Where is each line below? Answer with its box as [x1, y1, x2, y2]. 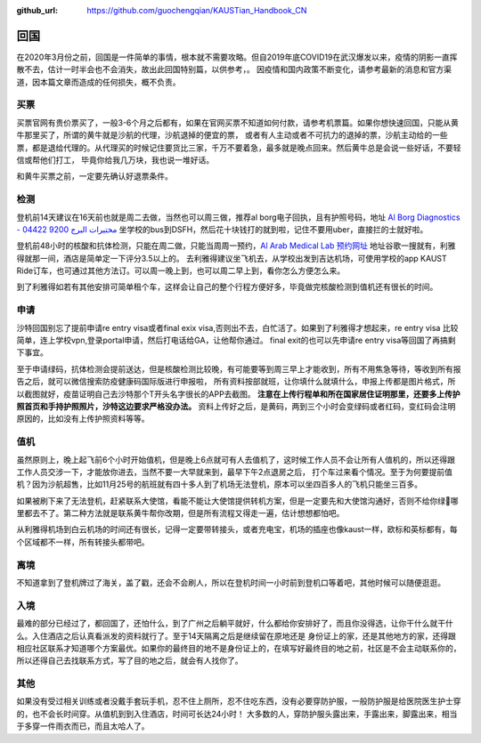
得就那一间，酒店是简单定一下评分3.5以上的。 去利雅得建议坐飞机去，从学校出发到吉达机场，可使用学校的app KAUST [16, 253, 447, 263]
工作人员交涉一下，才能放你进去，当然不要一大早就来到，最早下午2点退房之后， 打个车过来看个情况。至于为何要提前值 [16, 466, 453, 477]
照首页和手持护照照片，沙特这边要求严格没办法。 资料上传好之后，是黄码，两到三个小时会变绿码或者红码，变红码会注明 [16, 400, 456, 411]
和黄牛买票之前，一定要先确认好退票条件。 [16, 171, 173, 182]
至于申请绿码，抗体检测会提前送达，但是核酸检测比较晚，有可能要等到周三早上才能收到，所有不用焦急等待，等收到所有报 [16, 363, 461, 374]
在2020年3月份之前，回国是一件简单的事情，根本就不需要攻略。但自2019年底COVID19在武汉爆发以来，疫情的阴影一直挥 [16, 52, 458, 62]
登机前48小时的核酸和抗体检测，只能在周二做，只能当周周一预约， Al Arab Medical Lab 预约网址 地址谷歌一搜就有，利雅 [16, 240, 456, 251]
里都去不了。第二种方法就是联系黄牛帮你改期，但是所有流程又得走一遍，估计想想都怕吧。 [16, 508, 345, 519]
